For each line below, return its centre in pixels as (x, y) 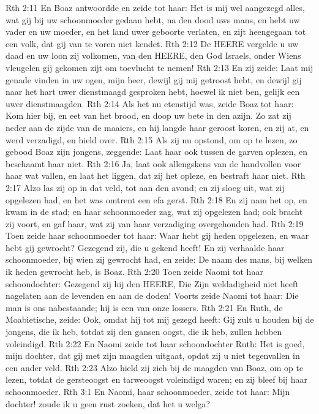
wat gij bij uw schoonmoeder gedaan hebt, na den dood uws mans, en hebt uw (153, 19)
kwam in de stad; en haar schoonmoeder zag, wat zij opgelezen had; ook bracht (154, 212)
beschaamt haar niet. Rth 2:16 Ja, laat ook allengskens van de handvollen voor (153, 163)
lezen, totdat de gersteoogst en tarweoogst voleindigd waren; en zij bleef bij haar (157, 379)
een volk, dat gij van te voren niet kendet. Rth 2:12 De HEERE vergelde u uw (152, 43)
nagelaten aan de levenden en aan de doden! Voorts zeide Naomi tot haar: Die (152, 295)
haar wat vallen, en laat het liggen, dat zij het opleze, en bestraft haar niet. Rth (156, 175)
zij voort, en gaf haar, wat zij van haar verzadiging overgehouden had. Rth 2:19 (155, 223)
